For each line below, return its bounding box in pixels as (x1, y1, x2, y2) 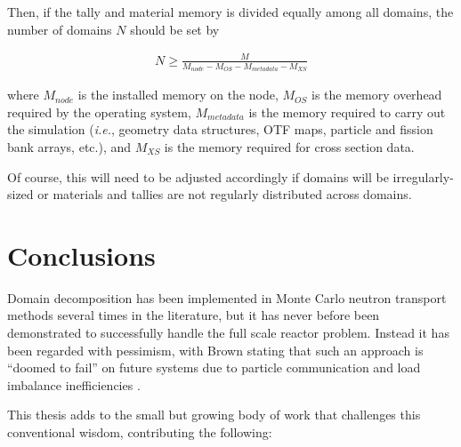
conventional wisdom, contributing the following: (7, 423, 272, 442)
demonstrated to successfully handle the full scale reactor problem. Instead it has (7, 323, 449, 342)
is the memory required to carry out (248, 102, 446, 121)
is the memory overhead (311, 85, 442, 104)
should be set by (130, 20, 220, 38)
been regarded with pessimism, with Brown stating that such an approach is (7, 340, 424, 359)
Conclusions (7, 236, 156, 273)
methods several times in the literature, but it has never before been (7, 306, 380, 324)
